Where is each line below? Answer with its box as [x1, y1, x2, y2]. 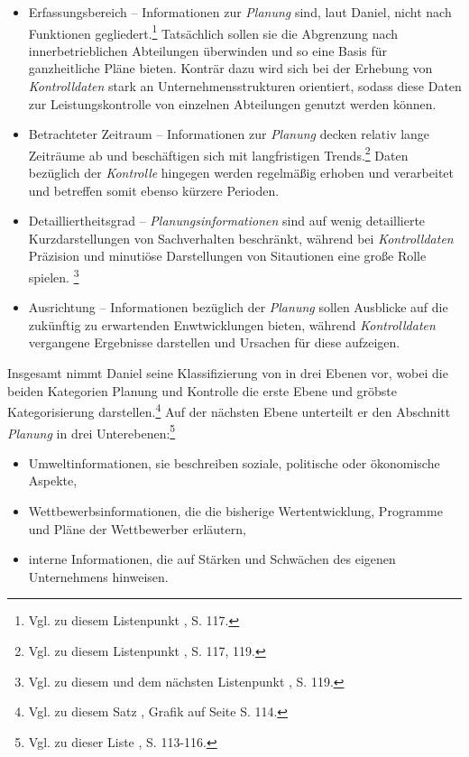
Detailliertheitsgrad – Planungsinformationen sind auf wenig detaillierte [28, 211, 426, 230]
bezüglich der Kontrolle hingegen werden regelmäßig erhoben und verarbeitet [28, 163, 454, 182]
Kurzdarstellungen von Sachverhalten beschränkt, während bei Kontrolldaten [28, 228, 454, 247]
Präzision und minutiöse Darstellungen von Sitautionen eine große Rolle [28, 246, 427, 265]
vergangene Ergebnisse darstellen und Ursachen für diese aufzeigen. [28, 333, 400, 352]
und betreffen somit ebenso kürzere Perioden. [28, 180, 280, 199]
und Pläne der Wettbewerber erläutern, [28, 519, 246, 538]
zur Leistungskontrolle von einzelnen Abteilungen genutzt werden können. [28, 94, 437, 113]
